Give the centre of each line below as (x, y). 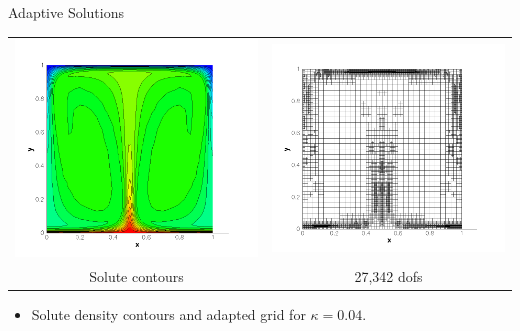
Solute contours (136, 275)
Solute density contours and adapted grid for (168, 313)
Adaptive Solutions (66, 12)
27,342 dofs (388, 275)
